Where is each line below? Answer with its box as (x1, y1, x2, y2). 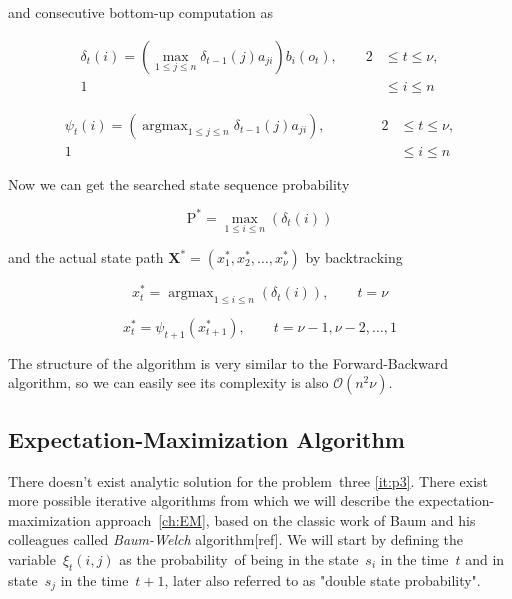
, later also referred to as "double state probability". (164, 569, 481, 590)
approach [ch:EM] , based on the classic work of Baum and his (95, 509, 476, 530)
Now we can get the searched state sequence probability (8, 173, 350, 194)
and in (465, 548, 505, 569)
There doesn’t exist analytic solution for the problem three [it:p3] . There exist (8, 470, 489, 491)
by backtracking (305, 247, 403, 268)
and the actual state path (8, 247, 164, 268)
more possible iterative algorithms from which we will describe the (8, 490, 415, 511)
